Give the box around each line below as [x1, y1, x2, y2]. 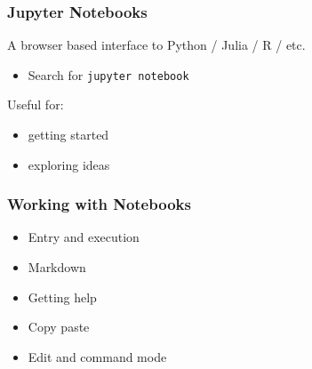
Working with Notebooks [7, 193, 191, 215]
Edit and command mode [28, 347, 167, 365]
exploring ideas [28, 155, 110, 173]
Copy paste [28, 317, 90, 336]
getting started [28, 125, 109, 144]
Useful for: [7, 95, 64, 114]
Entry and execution [28, 228, 140, 246]
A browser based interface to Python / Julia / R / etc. [7, 36, 306, 54]
